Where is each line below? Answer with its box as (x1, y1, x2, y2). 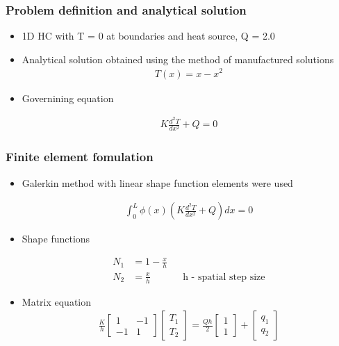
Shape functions (22, 231, 90, 246)
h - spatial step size (183, 272, 265, 282)
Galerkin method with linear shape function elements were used (22, 175, 293, 190)
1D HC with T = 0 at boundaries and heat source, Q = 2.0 (22, 28, 275, 43)
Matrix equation (22, 294, 92, 308)
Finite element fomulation (6, 148, 154, 165)
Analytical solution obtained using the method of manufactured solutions (22, 51, 334, 66)
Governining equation (22, 90, 114, 105)
